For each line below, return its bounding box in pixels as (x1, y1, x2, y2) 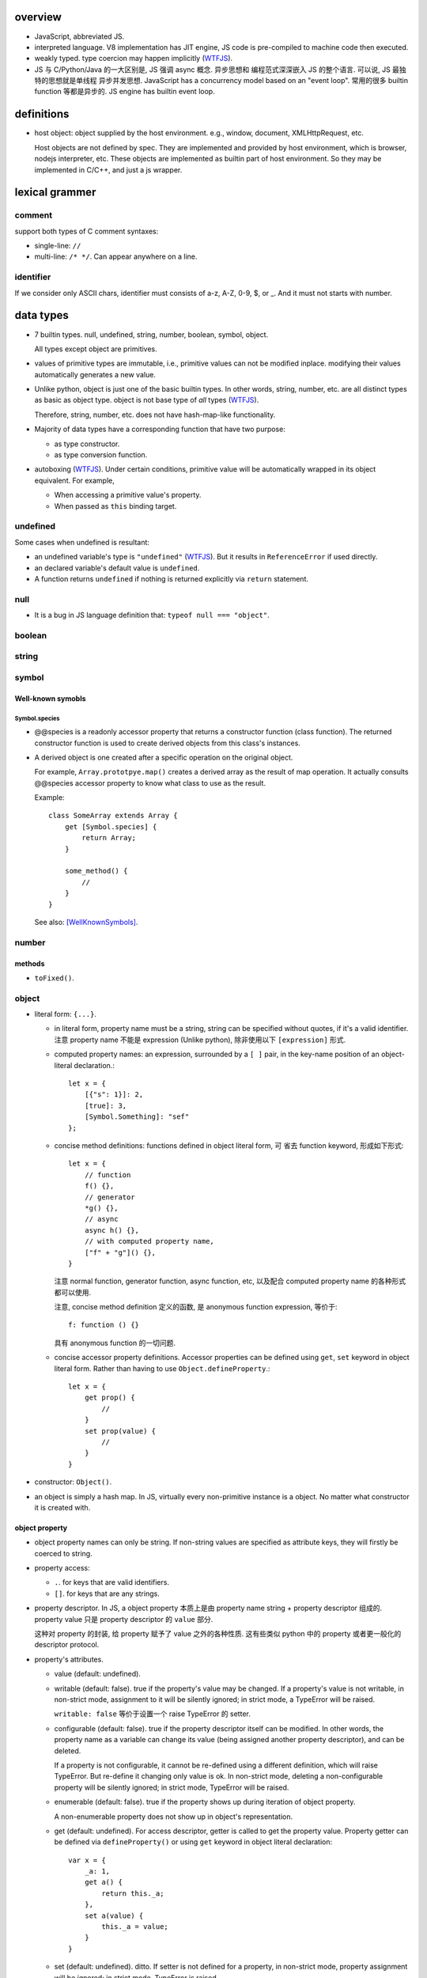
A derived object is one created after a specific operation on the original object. (34, 752, 293, 762)
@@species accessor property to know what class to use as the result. (34, 778, 266, 787)
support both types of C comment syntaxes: (14, 226, 159, 236)
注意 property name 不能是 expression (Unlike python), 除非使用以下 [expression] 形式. (54, 1035, 346, 1044)
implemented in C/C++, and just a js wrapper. (34, 165, 183, 174)
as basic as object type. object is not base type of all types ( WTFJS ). (34, 396, 259, 405)
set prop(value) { (84, 1427, 157, 1435)
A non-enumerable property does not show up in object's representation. (54, 1812, 293, 1821)
